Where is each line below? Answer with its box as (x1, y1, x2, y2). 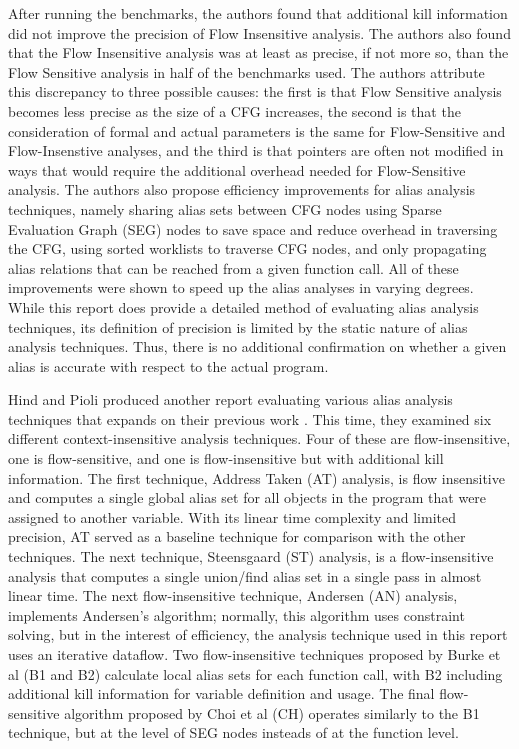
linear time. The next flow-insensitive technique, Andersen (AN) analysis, (8, 585, 458, 606)
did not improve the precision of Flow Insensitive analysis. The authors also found (8, 22, 511, 43)
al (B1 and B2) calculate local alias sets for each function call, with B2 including (8, 663, 503, 684)
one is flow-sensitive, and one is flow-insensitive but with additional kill (8, 448, 444, 469)
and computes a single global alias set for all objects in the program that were (8, 487, 487, 508)
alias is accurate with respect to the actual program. (8, 355, 329, 376)
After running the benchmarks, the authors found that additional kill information (8, 3, 508, 23)
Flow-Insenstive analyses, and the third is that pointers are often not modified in (8, 140, 504, 161)
